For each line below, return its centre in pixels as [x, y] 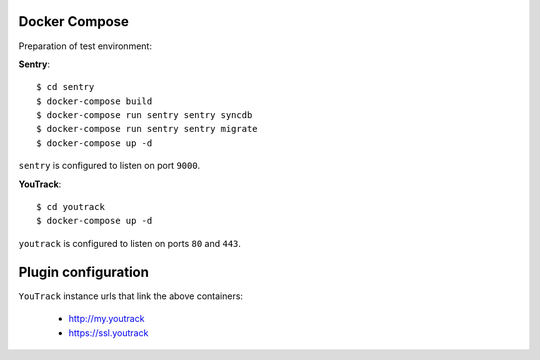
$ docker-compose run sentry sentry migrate [147, 129]
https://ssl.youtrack [108, 332]
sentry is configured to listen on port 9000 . [109, 166]
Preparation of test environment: [85, 46]
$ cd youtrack [70, 207]
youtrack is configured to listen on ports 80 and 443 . [130, 243]
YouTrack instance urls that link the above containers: [131, 296]
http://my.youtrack [106, 319]
